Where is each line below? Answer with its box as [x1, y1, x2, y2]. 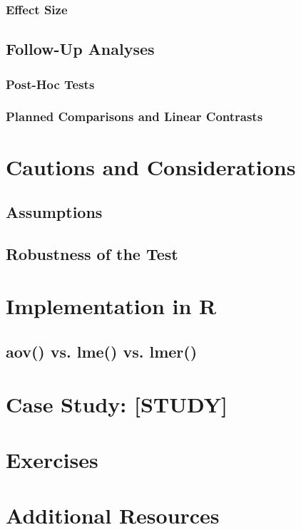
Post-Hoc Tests [6, 75, 95, 93]
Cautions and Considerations [6, 152, 296, 181]
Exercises [6, 445, 98, 474]
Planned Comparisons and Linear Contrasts [6, 108, 263, 125]
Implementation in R [6, 291, 217, 321]
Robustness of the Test [6, 242, 178, 264]
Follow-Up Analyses [6, 38, 155, 60]
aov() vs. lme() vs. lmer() [6, 341, 198, 363]
